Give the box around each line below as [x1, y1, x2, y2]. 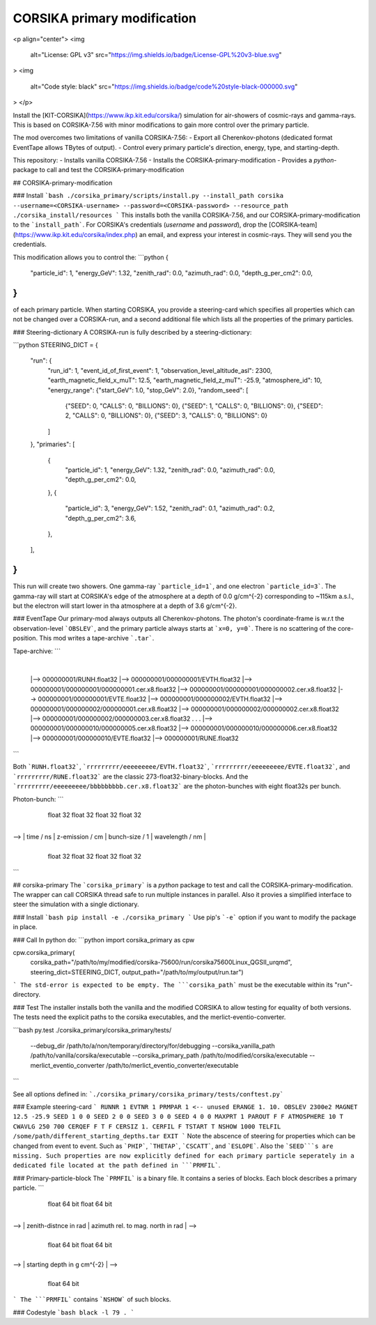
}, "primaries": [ [30, 440, 75, 449]
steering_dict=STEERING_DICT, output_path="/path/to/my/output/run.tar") [30, 967, 244, 976]
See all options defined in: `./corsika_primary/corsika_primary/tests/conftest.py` [13, 1089, 284, 1098]
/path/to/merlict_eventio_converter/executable [105, 1061, 239, 1069]
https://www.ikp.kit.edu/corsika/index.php [15, 230, 136, 238]
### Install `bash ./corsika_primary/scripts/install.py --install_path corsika [13, 192, 284, 200]
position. [13, 634, 38, 643]
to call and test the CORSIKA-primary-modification [39, 166, 185, 174]
